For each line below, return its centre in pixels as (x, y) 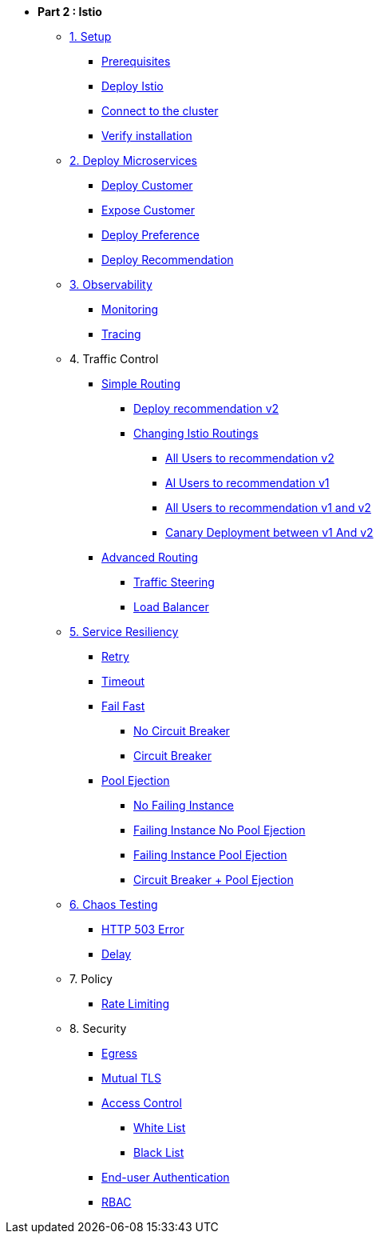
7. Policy (91, 979)
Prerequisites (136, 61)
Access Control (142, 1103)
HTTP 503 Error (143, 929)
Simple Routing (141, 384)
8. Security (98, 1028)
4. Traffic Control (114, 359)
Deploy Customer (147, 185)
